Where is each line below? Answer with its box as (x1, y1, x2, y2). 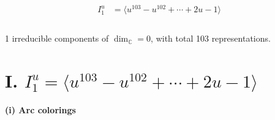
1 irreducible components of (5, 32, 109, 45)
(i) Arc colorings (5, 103, 76, 116)
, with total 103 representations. (151, 32, 271, 45)
